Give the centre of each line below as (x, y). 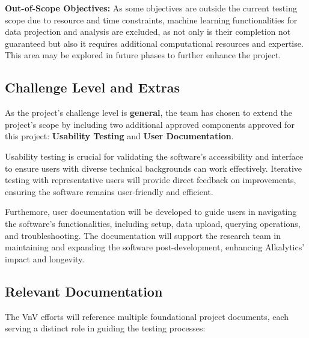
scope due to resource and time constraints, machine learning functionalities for (151, 20)
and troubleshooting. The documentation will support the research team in (143, 235)
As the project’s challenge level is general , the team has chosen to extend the (149, 113)
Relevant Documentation (84, 291)
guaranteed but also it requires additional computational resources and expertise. (154, 43)
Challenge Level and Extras (93, 87)
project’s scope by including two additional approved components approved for (150, 124)
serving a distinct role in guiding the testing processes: (105, 328)
